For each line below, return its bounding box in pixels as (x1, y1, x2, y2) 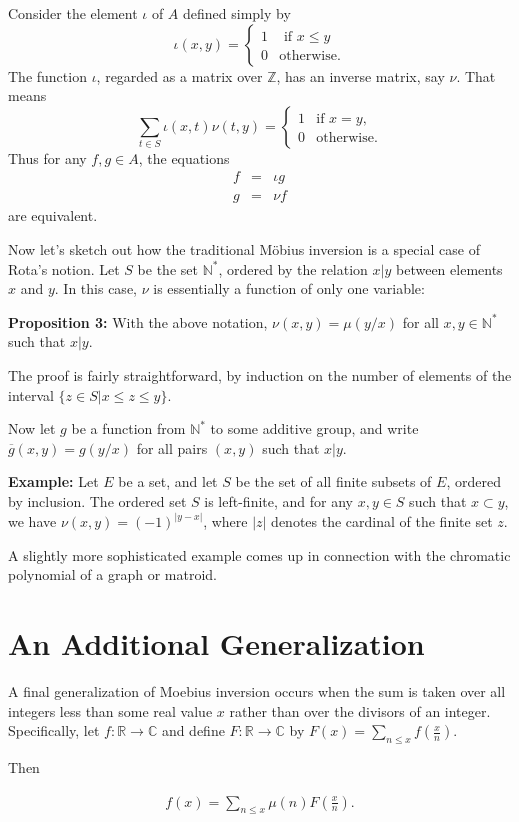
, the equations (138, 147, 230, 168)
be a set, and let (118, 471, 218, 492)
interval (8, 384, 54, 405)
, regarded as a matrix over (96, 65, 263, 86)
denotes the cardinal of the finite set (271, 511, 493, 531)
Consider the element (8, 3, 138, 23)
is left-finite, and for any (204, 490, 353, 511)
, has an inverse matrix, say (276, 65, 445, 86)
